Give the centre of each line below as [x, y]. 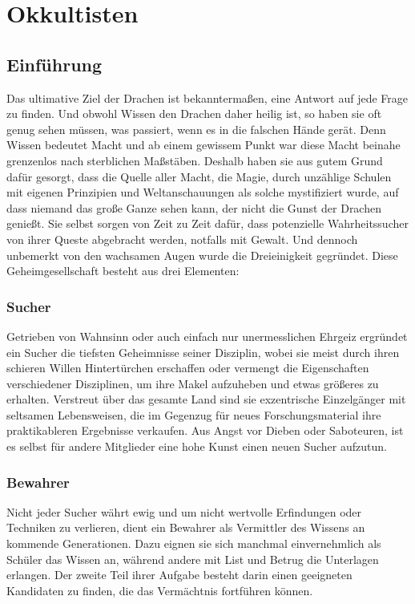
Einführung [54, 64]
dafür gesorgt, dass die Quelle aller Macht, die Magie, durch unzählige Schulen [199, 176]
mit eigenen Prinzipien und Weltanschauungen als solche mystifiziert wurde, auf [203, 192]
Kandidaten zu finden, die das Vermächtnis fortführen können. [160, 590]
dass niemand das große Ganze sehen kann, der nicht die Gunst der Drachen [194, 207]
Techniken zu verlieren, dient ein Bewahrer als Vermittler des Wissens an [186, 527]
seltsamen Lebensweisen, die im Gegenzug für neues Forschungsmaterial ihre [194, 414]
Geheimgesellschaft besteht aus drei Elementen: [123, 271]
